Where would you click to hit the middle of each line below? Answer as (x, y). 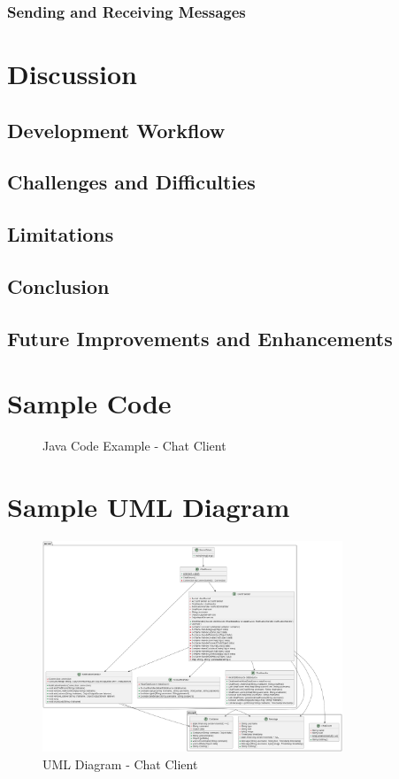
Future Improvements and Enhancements (200, 338)
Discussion (72, 74)
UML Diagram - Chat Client (120, 764)
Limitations (61, 234)
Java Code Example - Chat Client (134, 446)
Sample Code (89, 403)
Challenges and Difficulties (131, 182)
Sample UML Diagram (149, 507)
